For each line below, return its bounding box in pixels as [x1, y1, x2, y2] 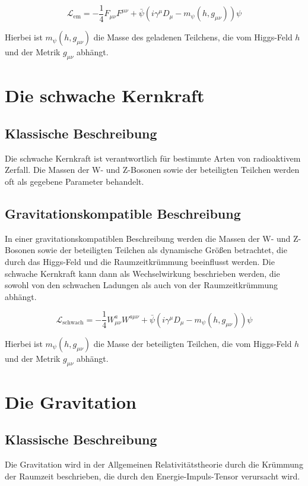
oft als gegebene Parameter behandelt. [5, 175, 144, 188]
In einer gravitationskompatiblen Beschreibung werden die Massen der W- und [5, 232, 291, 244]
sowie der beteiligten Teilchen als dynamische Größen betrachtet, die [37, 244, 287, 256]
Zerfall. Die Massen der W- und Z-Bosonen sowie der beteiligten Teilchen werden [5, 163, 300, 176]
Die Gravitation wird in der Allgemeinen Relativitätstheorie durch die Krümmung [5, 458, 303, 471]
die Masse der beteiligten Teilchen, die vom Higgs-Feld [93, 337, 292, 349]
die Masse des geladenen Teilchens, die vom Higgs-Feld [93, 31, 293, 43]
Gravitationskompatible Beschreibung [5, 204, 241, 223]
